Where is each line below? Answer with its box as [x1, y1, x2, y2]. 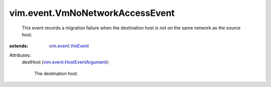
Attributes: [9, 52, 31, 58]
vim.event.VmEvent [49, 43, 89, 49]
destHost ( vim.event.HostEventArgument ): [22, 59, 110, 65]
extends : [9, 43, 29, 49]
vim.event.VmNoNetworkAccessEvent [9, 7, 175, 18]
